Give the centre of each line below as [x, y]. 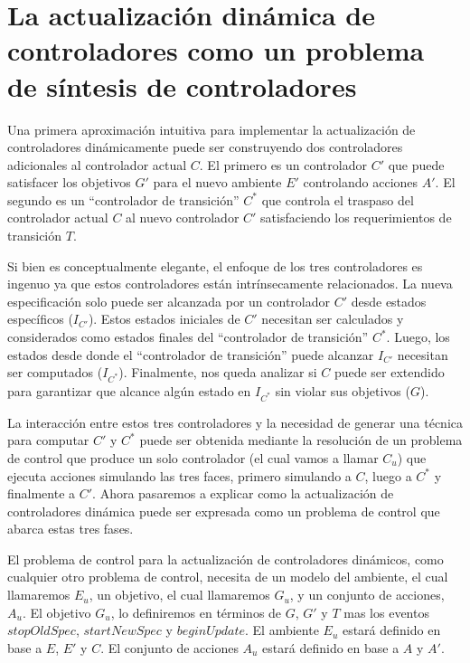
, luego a [388, 475]
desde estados [389, 301]
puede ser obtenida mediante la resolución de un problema [301, 440]
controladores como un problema [216, 50]
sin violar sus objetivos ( [343, 390]
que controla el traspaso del [338, 199]
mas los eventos [386, 612]
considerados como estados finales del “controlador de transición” [188, 337]
